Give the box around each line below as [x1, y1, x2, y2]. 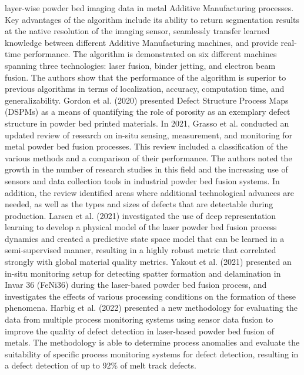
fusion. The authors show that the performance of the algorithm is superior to [5, 71, 286, 83]
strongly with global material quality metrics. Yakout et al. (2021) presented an [5, 255, 292, 268]
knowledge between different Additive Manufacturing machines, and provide [5, 36, 278, 48]
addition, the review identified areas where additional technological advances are [5, 186, 294, 198]
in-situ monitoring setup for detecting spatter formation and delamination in [5, 267, 281, 279]
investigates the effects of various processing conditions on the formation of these [5, 290, 296, 302]
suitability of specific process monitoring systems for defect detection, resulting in [5, 347, 299, 360]
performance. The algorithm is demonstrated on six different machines [23, 48, 277, 60]
